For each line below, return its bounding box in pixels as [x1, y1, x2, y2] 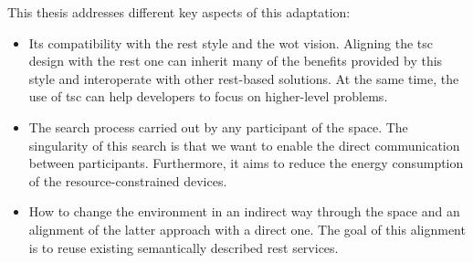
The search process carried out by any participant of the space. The [28, 117, 408, 136]
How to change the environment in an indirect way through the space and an [28, 202, 460, 221]
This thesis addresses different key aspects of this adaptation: [7, 3, 351, 21]
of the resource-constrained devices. [28, 171, 227, 190]
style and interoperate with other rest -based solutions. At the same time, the [28, 68, 459, 88]
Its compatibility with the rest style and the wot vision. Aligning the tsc [28, 33, 434, 52]
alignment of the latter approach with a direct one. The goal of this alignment [28, 219, 466, 238]
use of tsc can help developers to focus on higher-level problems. [28, 87, 388, 106]
